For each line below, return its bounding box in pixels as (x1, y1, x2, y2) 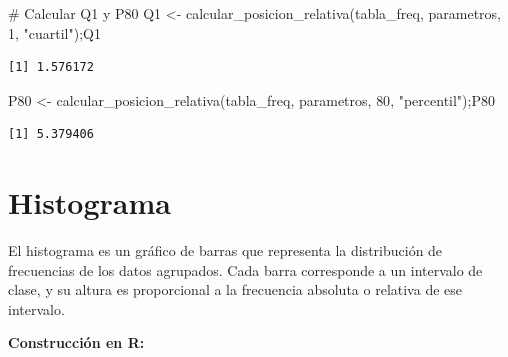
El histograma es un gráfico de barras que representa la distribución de (8, 240, 443, 261)
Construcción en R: (8, 332, 145, 353)
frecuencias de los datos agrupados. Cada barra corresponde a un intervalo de (8, 259, 483, 280)
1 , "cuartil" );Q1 (8, 22, 101, 43)
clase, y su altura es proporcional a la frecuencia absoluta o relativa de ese (8, 279, 462, 300)
